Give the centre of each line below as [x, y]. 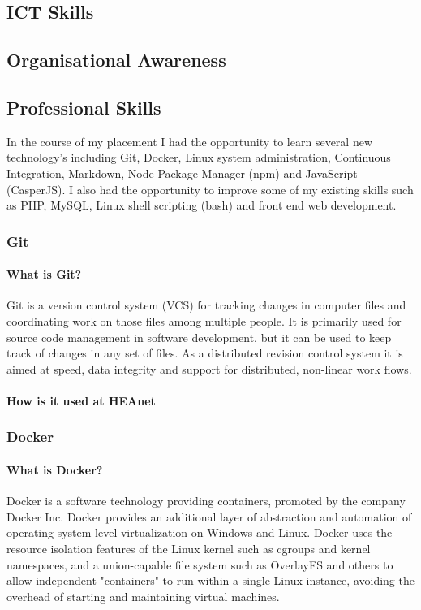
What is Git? [44, 274]
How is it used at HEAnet [81, 400]
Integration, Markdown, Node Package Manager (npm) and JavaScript [182, 173]
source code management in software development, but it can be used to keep [199, 337]
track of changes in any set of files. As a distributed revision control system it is [205, 353]
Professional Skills [84, 107]
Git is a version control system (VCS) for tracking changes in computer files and [206, 305]
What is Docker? [55, 469]
